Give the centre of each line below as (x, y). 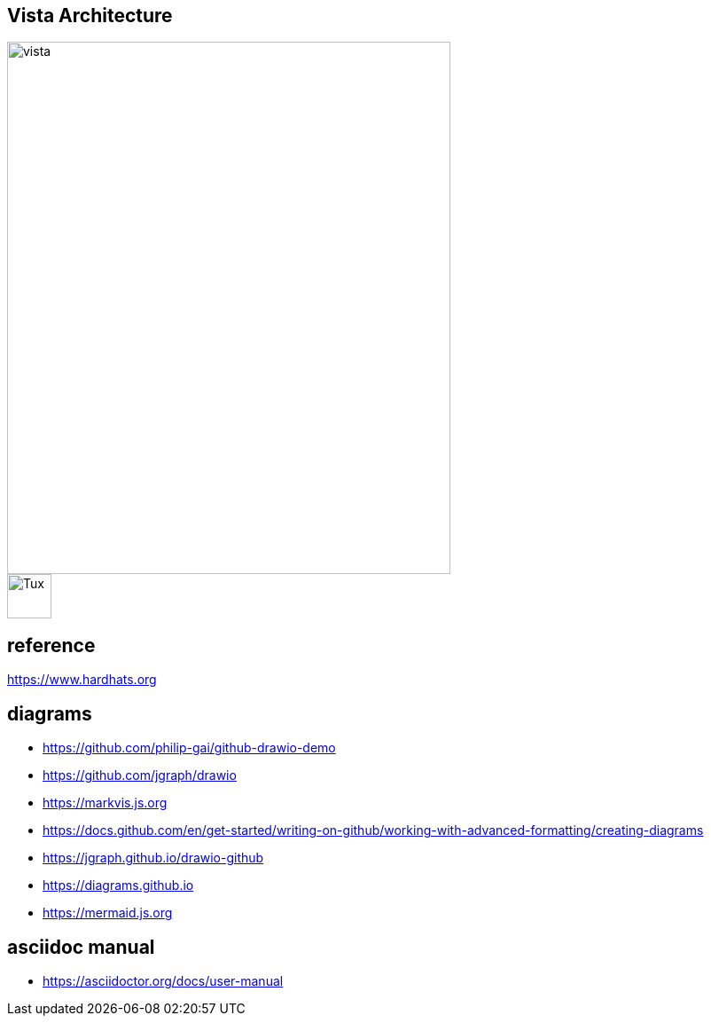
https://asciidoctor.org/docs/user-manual (163, 980)
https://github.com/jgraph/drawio (140, 775)
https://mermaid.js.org (108, 913)
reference (51, 645)
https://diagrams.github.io (118, 885)
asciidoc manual (81, 947)
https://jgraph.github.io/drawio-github (153, 858)
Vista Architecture (90, 16)
